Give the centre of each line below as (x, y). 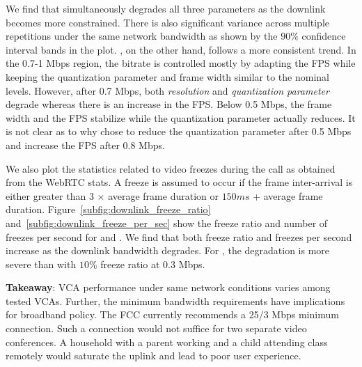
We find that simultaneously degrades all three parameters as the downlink (166, 8)
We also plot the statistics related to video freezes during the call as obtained (171, 168)
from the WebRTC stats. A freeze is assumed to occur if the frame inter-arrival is (179, 182)
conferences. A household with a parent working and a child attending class (167, 342)
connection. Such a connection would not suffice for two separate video (156, 328)
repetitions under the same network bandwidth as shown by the (142, 36)
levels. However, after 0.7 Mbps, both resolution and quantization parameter (167, 90)
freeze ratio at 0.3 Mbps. (153, 264)
